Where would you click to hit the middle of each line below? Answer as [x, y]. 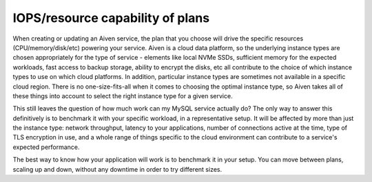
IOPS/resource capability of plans [111, 18]
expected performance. [46, 147]
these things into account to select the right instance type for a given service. [123, 95]
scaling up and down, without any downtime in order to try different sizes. [117, 169]
